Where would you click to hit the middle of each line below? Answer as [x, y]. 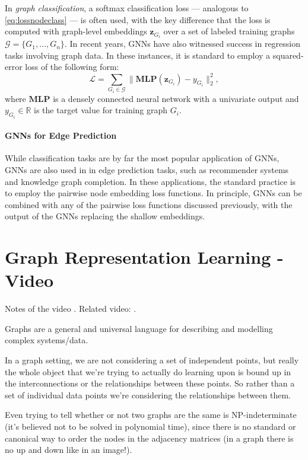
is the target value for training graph [101, 110]
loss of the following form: [72, 67]
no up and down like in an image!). [69, 450]
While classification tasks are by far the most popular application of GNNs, [142, 158]
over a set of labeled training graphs [229, 31]
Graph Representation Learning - [144, 257]
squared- [288, 55]
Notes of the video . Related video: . [71, 309]
